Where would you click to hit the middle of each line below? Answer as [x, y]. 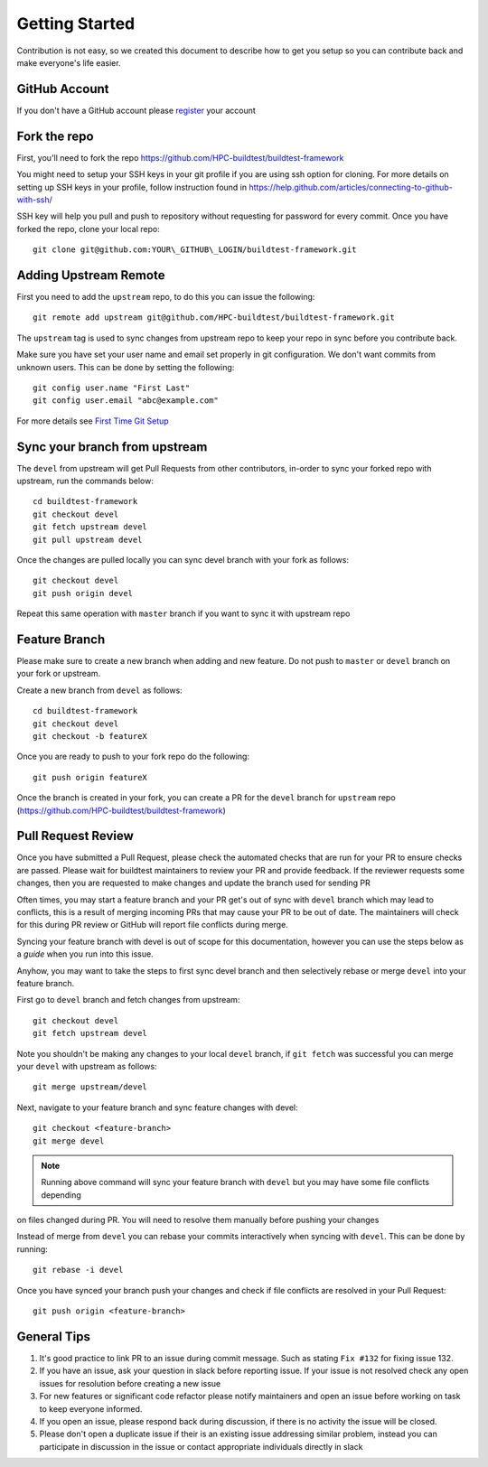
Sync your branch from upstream [112, 447]
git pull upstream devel [88, 539]
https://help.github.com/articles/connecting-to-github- [351, 187]
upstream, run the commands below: [85, 481]
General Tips [53, 1336]
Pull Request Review [75, 836]
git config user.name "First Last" [112, 388]
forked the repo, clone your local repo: [88, 229]
